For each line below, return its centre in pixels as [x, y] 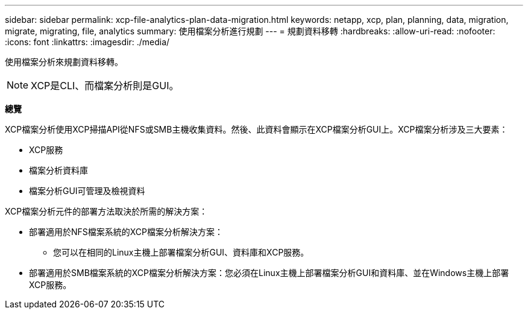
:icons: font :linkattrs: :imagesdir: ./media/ [87, 42]
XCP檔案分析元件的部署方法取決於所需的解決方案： [106, 211]
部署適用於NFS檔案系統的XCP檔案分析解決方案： [126, 232]
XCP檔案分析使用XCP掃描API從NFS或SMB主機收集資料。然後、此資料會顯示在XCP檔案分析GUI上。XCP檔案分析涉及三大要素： [256, 129]
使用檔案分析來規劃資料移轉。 [64, 62]
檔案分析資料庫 [58, 170]
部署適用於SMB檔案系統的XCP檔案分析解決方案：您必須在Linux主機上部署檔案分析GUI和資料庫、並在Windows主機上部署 [269, 273]
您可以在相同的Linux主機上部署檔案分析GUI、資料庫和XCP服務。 [181, 252]
